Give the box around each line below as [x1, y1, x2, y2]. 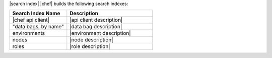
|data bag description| [70, 23, 122, 30]
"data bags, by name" [12, 23, 64, 30]
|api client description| [70, 17, 123, 24]
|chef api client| [12, 17, 50, 24]
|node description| [70, 36, 113, 43]
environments [12, 30, 45, 37]
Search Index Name [12, 10, 60, 17]
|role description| [70, 43, 110, 50]
